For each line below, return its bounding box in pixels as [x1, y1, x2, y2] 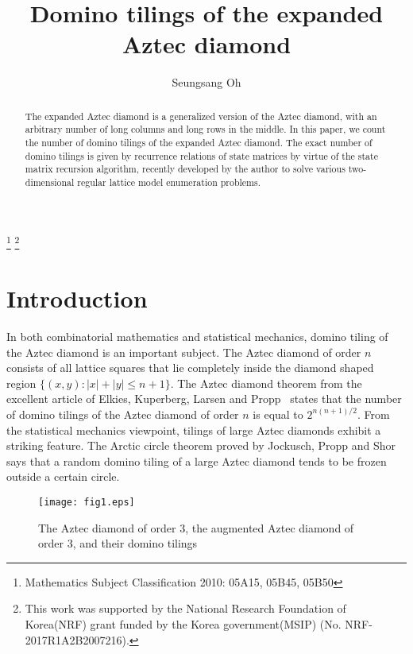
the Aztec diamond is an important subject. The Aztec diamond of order [6, 343, 361, 360]
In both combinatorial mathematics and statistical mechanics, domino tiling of [6, 328, 388, 345]
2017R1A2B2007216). [25, 631, 129, 648]
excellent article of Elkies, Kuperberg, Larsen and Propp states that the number [6, 390, 402, 407]
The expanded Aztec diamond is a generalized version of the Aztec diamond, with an [25, 109, 377, 122]
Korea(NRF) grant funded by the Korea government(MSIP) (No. [25, 615, 342, 632]
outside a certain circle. [6, 468, 120, 485]
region [6, 374, 37, 391]
